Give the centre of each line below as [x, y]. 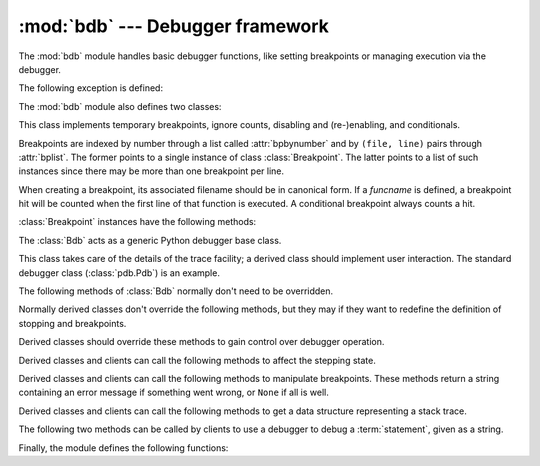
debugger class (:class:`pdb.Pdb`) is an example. [119, 272]
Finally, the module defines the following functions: [123, 447]
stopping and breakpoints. [72, 323]
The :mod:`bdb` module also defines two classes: [120, 106]
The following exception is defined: [91, 88]
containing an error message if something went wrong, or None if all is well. [174, 392]
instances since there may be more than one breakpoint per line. [151, 171]
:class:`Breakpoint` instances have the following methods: [137, 222]
